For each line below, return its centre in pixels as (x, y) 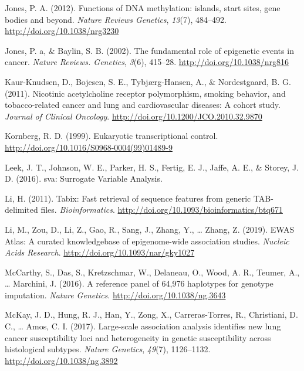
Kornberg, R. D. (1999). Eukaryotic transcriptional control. (112, 136)
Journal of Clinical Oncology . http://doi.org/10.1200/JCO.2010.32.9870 (134, 116)
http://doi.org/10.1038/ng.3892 (61, 360)
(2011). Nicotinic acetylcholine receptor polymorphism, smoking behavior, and (145, 93)
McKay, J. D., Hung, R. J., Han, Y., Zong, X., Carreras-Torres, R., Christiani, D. (151, 314)
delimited (21, 210)
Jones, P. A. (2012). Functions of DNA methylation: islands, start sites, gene (143, 8)
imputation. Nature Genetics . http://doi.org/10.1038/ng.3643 (115, 295)
